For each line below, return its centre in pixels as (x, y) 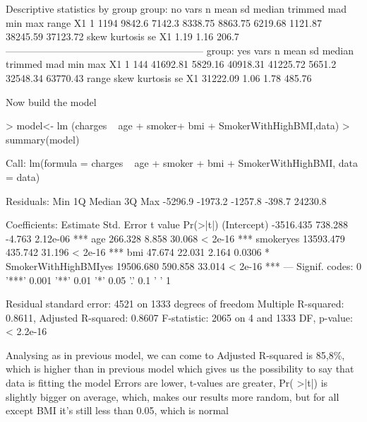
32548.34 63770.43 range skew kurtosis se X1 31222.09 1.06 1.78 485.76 (159, 77)
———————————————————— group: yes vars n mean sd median (180, 50)
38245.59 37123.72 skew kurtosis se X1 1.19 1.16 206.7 (122, 36)
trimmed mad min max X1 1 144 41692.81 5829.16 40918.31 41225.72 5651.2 (171, 64)
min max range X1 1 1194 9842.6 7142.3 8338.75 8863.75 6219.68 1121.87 (164, 22)
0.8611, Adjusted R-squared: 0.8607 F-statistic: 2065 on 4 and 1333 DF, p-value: (179, 317)
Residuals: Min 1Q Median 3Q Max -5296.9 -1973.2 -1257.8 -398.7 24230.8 (166, 200)
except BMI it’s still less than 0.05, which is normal (117, 410)
